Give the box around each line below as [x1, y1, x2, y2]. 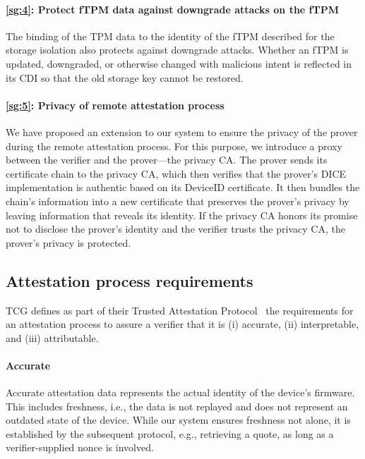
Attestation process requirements [6, 269, 253, 291]
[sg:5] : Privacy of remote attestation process [6, 97, 225, 112]
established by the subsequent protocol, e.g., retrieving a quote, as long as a [6, 426, 334, 441]
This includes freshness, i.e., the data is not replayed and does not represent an [6, 398, 348, 413]
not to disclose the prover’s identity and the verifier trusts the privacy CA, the [6, 221, 345, 236]
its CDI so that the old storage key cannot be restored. [6, 70, 244, 85]
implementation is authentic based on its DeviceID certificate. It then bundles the [6, 180, 360, 195]
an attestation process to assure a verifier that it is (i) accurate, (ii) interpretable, [6, 317, 359, 331]
